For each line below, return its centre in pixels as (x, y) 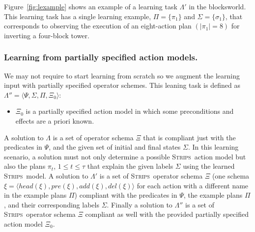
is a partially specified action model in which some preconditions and (130, 111)
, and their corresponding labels (52, 204)
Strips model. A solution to (46, 175)
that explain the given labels (130, 166)
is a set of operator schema (93, 137)
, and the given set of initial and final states (115, 147)
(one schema (231, 175)
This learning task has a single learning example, (78, 16)
